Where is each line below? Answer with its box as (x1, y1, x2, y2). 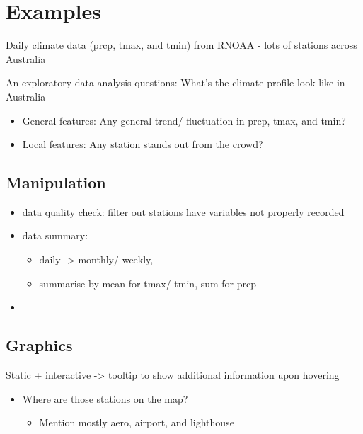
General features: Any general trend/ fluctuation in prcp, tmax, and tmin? (22, 113, 346, 127)
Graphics (6, 334, 73, 356)
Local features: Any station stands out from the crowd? (22, 137, 263, 152)
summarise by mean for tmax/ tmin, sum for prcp (39, 275, 257, 290)
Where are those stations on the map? (22, 391, 188, 406)
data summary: (22, 228, 88, 243)
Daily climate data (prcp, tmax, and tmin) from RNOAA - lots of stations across (6, 38, 357, 52)
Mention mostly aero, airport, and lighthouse (39, 415, 234, 430)
